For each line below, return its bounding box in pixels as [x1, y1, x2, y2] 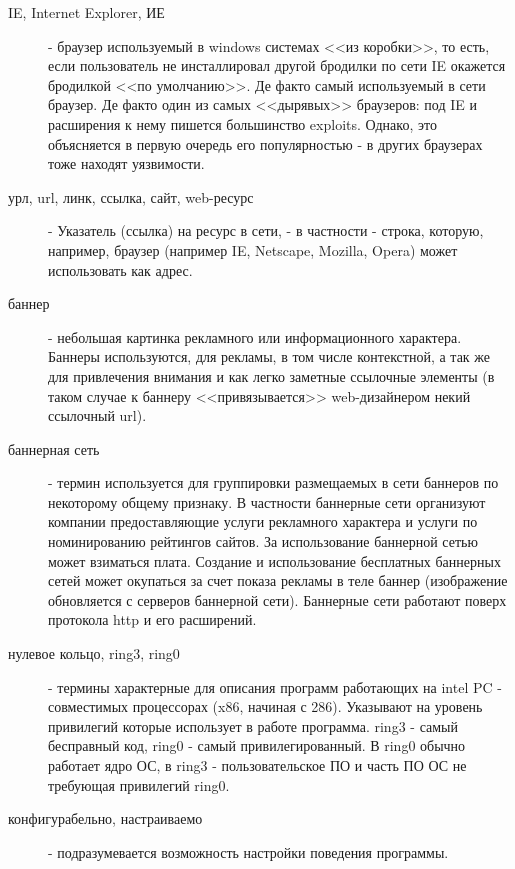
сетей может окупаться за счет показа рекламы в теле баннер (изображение [48, 570, 508, 591]
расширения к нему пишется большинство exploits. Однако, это [48, 113, 437, 134]
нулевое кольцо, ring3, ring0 [8, 643, 180, 664]
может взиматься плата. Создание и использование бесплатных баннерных [48, 550, 501, 571]
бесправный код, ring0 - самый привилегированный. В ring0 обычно [48, 735, 466, 756]
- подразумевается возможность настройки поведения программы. [48, 841, 449, 862]
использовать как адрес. [48, 259, 193, 280]
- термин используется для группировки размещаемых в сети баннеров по [48, 472, 499, 493]
